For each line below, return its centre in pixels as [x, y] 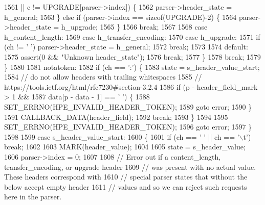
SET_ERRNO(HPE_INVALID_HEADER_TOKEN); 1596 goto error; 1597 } [128, 127]
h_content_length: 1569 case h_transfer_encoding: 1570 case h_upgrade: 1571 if [132, 36]
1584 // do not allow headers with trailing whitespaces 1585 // [103, 77]
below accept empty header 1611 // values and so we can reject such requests [126, 186]
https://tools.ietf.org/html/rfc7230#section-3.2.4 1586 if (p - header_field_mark [131, 86]
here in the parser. [33, 197]
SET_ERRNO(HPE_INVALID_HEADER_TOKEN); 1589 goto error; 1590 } [128, 106]
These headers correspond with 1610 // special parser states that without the [126, 177]
